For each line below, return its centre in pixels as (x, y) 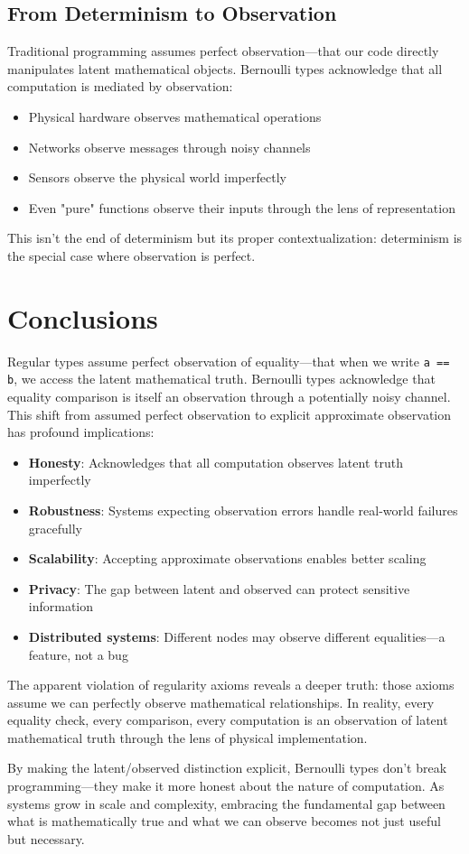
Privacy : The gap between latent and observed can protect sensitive (219, 588)
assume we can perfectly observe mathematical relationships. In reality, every (221, 702)
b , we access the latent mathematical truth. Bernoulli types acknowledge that (221, 379)
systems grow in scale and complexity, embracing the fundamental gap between (226, 803)
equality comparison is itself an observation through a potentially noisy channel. (229, 396)
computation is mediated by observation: (120, 86)
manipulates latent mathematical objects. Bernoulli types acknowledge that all (225, 68)
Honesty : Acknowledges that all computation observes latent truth (216, 462)
